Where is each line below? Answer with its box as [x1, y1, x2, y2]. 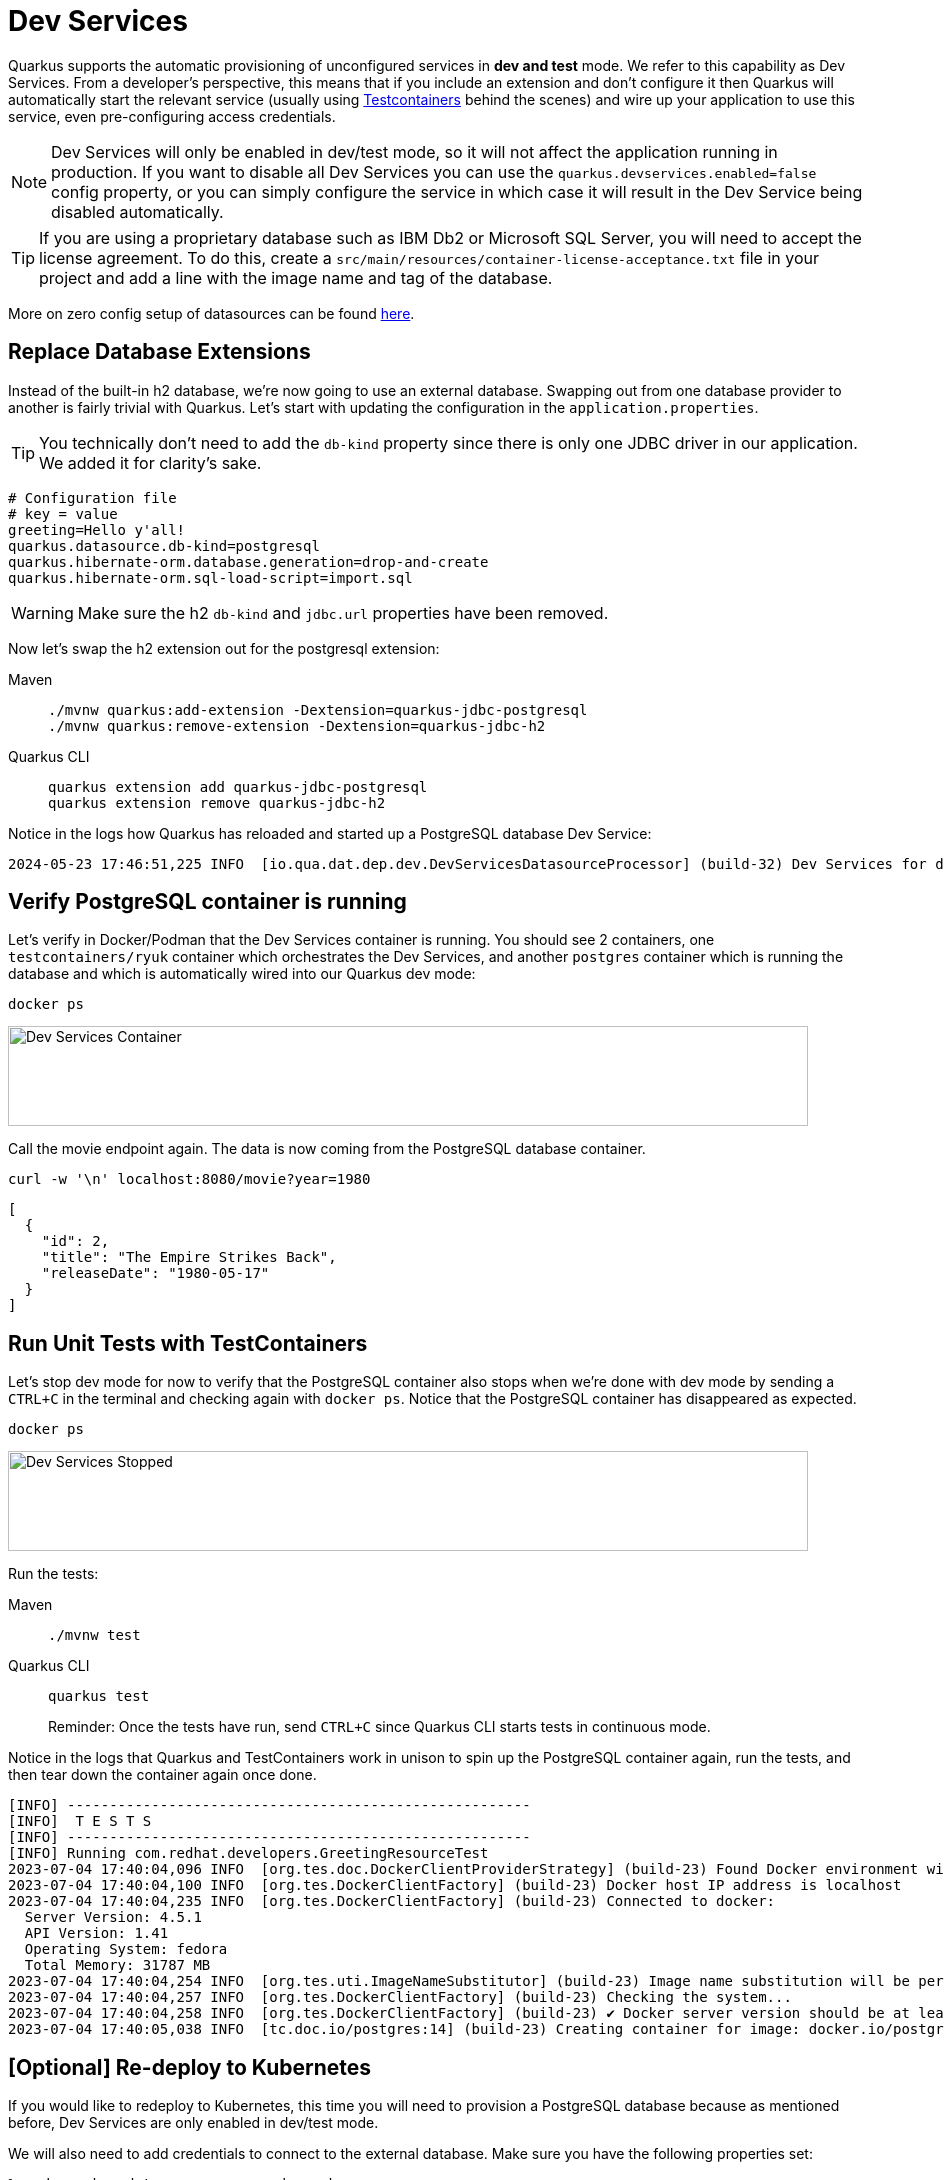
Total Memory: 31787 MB [24, 1957, 211, 1974]
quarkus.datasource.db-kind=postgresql [8, 537, 320, 554]
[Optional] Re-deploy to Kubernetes [8, 2054, 372, 2080]
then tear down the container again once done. [8, 1766, 317, 1784]
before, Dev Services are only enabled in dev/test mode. [8, 2114, 379, 2132]
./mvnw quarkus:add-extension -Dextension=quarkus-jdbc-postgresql [48, 701, 588, 718]
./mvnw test [48, 1627, 141, 1644]
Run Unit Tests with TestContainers [8, 1330, 368, 1356]
